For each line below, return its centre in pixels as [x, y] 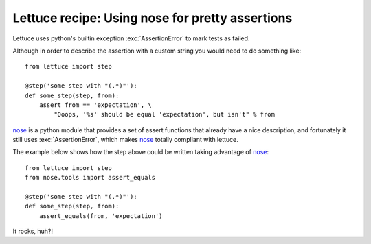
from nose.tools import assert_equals [90, 178]
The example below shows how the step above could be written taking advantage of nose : [141, 152]
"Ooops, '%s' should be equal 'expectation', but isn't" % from [164, 114]
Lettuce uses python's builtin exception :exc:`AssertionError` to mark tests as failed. [131, 38]
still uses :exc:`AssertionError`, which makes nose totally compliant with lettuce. [125, 140]
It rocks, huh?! [33, 231]
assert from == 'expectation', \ [95, 105]
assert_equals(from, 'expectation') [101, 216]
